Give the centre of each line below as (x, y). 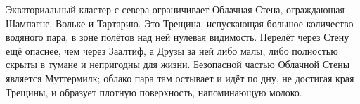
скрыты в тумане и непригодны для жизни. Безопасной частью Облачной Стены (178, 64)
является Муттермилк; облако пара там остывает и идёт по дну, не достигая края (180, 78)
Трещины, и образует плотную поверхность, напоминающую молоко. (154, 92)
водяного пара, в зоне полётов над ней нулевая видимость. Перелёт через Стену (178, 37)
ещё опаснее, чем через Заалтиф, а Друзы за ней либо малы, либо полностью (172, 50)
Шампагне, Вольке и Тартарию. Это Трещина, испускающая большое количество (180, 23)
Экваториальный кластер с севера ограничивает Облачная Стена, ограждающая (175, 9)
